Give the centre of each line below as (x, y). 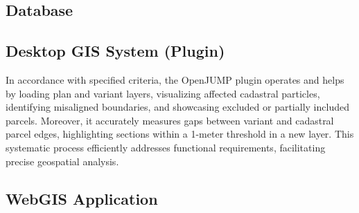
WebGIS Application (82, 198)
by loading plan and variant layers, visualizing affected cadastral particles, (163, 93)
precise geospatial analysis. (62, 161)
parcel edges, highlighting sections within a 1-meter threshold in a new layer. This (180, 134)
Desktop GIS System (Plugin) (115, 51)
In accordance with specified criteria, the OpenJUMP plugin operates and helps (175, 79)
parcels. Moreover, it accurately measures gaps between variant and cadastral (170, 120)
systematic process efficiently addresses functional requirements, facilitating (166, 147)
